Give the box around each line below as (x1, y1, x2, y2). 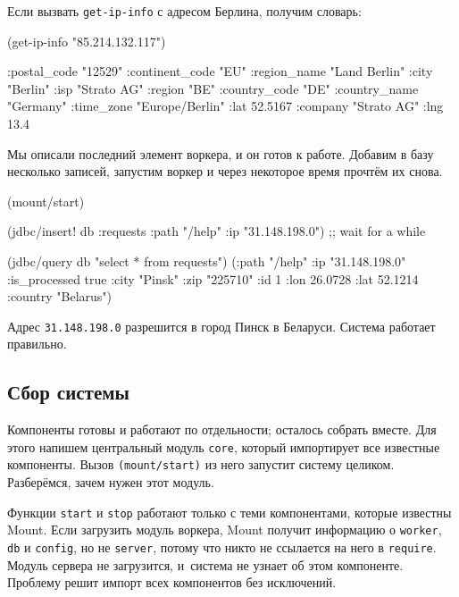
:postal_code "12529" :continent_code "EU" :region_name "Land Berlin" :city (7, 62, 433, 80)
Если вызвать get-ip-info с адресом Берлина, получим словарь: (7, 2, 362, 20)
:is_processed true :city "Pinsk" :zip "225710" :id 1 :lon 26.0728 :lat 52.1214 (7, 269, 419, 288)
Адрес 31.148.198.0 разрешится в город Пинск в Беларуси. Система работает (7, 316, 436, 335)
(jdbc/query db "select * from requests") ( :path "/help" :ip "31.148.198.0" (7, 252, 406, 270)
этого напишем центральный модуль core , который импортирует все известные (7, 437, 440, 456)
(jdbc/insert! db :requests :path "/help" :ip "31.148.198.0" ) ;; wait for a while (7, 222, 426, 240)
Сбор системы (7, 378, 129, 406)
